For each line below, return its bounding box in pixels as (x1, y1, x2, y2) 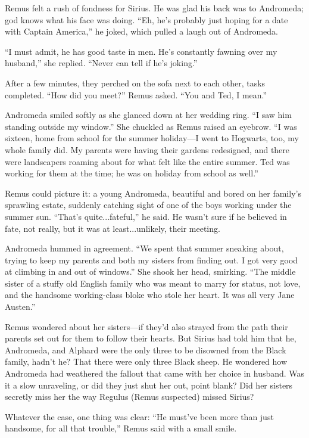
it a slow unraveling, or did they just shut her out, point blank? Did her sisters (5, 378, 293, 391)
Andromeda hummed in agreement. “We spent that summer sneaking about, (5, 242, 284, 254)
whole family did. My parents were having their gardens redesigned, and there (5, 143, 290, 156)
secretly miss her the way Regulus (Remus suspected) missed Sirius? (5, 390, 254, 403)
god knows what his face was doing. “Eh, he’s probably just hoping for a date (5, 13, 288, 26)
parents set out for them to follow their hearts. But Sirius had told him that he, (5, 332, 296, 344)
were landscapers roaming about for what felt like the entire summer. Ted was (5, 155, 290, 167)
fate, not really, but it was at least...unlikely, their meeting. (5, 222, 220, 234)
